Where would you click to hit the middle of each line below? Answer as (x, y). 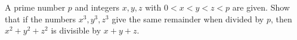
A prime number (35, 7)
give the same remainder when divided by (188, 19)
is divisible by (76, 30)
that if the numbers (41, 19)
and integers (97, 7)
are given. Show (261, 7)
